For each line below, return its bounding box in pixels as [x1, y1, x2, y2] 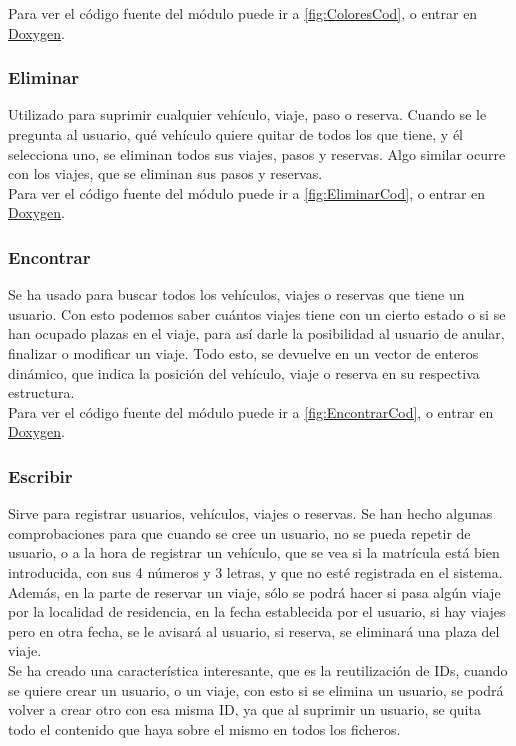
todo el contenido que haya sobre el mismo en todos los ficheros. [8, 718, 401, 739]
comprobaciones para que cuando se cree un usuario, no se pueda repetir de [8, 522, 471, 543]
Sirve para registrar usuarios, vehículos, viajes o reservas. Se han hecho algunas [8, 503, 493, 524]
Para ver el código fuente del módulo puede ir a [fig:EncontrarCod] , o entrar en [8, 401, 494, 422]
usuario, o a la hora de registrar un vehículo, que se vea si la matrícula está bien [8, 542, 500, 563]
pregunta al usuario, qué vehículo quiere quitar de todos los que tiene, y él [8, 124, 464, 144]
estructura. [8, 382, 75, 403]
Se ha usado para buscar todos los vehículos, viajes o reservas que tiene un [8, 284, 465, 305]
